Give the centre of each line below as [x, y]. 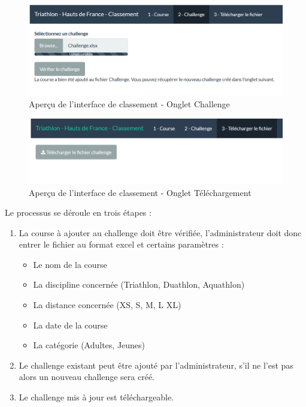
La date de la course [70, 325]
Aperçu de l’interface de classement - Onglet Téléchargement [140, 192]
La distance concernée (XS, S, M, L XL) [107, 305]
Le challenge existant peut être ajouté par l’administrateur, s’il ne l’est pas [156, 365]
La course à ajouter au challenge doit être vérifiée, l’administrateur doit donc [160, 232]
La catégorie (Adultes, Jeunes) [89, 345]
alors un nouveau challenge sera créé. [87, 377]
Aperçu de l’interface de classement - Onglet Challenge [129, 103]
